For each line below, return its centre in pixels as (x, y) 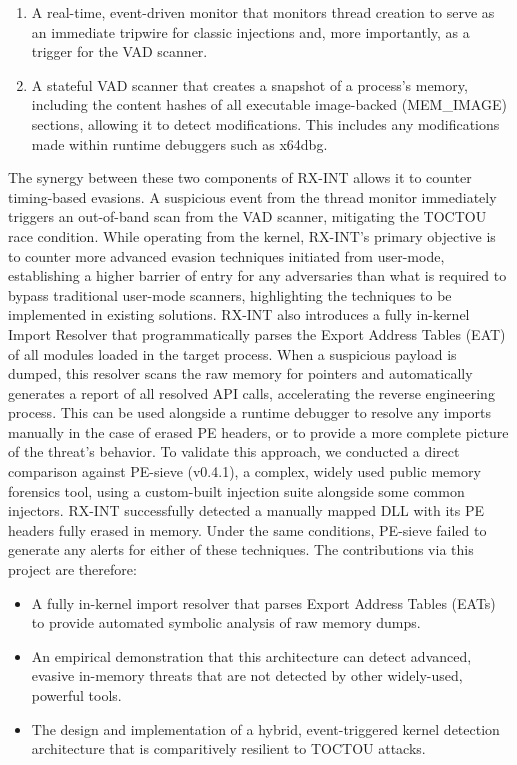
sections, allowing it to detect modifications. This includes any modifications (265, 123)
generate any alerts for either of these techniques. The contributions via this (241, 549)
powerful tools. (76, 695)
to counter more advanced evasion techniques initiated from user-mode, (226, 255)
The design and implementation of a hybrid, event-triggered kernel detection (265, 728)
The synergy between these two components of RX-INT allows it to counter (240, 177)
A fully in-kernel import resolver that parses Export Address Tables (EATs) (263, 602)
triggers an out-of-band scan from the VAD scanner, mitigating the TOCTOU (247, 216)
